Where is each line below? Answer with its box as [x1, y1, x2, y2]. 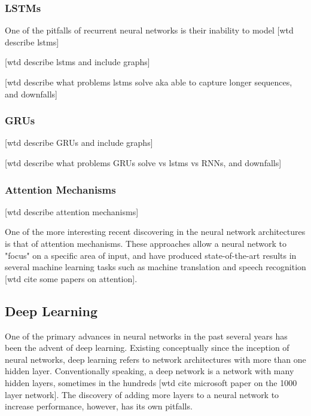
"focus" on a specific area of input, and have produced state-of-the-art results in [5, 249, 297, 261]
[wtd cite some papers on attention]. [5, 272, 138, 285]
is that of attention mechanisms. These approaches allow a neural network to [5, 237, 287, 249]
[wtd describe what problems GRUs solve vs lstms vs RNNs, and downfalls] [5, 157, 282, 169]
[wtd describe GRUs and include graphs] [5, 136, 153, 149]
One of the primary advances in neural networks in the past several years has [5, 329, 288, 342]
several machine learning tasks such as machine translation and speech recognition [5, 261, 306, 273]
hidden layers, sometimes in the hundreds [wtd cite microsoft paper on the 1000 [5, 376, 297, 389]
